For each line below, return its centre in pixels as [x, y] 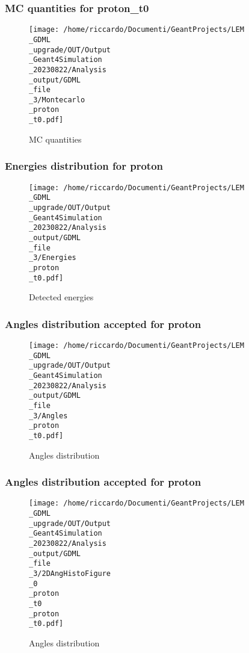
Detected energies [61, 297]
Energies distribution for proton [84, 166]
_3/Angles [48, 416]
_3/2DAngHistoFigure [70, 573]
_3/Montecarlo [57, 100]
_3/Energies [53, 258]
